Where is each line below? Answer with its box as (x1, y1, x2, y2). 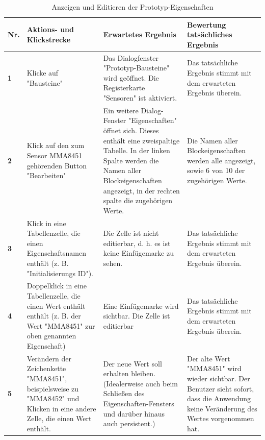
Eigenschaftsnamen (26, 248, 86, 258)
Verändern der (26, 353, 71, 363)
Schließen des (103, 388, 145, 399)
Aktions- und (26, 24, 74, 35)
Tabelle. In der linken (103, 145, 170, 156)
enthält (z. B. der (26, 310, 81, 321)
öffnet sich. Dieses (103, 125, 159, 136)
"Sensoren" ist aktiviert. (103, 92, 177, 103)
